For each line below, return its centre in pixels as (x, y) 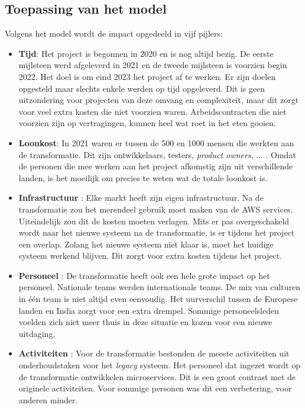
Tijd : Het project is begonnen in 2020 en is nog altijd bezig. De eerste (146, 53)
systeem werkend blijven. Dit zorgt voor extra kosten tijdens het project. (150, 256)
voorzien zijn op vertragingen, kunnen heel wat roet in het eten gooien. (147, 123)
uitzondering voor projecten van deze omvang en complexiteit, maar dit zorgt (159, 100)
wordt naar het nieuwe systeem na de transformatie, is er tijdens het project (157, 232)
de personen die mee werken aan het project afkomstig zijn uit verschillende (156, 166)
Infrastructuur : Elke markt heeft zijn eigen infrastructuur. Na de (141, 197)
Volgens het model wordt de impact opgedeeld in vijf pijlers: (114, 33)
